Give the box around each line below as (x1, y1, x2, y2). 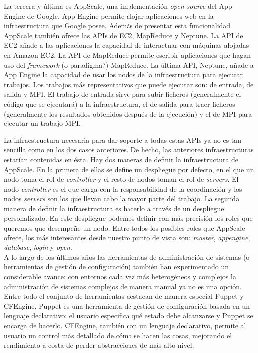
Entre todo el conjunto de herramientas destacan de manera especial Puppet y (4, 291, 244, 301)
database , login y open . (4, 242, 72, 252)
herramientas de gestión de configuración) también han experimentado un (4, 261, 229, 272)
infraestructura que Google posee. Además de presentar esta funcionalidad (4, 20, 231, 31)
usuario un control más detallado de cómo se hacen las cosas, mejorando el (4, 330, 232, 340)
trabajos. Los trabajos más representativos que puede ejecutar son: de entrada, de (4, 79, 254, 89)
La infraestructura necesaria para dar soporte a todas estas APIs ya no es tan (4, 134, 242, 145)
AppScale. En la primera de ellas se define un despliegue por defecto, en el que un (4, 164, 254, 174)
